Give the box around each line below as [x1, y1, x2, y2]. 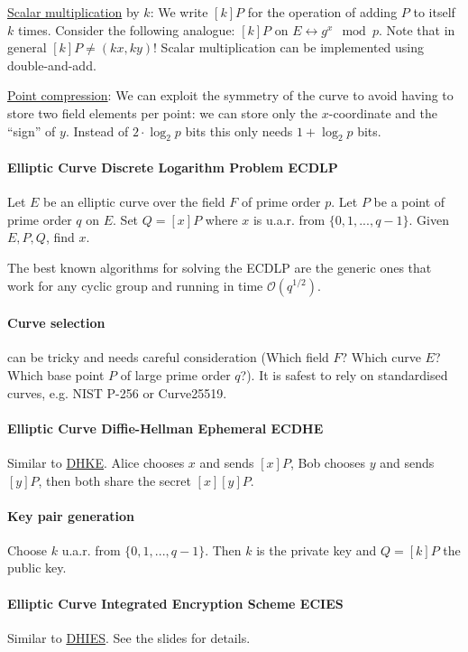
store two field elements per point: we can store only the [7, 103, 318, 122]
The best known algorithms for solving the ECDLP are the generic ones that [7, 257, 432, 276]
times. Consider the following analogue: [17, 20, 235, 39]
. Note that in [378, 20, 455, 39]
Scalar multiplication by [7, 3, 140, 21]
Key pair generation [7, 506, 135, 525]
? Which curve [341, 348, 421, 367]
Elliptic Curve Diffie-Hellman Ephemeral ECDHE [7, 418, 324, 437]
